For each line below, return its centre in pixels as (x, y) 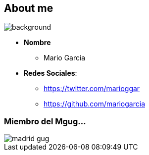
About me (29, 8)
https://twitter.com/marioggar (92, 89)
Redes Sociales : (50, 73)
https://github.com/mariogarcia (94, 104)
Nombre (37, 43)
